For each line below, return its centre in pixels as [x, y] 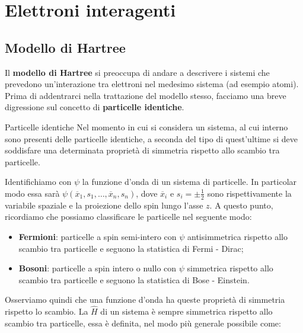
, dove [147, 193]
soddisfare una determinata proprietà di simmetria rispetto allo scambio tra [142, 150]
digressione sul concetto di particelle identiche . [95, 107]
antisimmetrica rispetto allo [238, 236]
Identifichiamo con [38, 182]
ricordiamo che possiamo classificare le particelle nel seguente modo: [128, 217]
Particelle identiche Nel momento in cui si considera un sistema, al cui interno [146, 127]
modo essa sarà [32, 193]
